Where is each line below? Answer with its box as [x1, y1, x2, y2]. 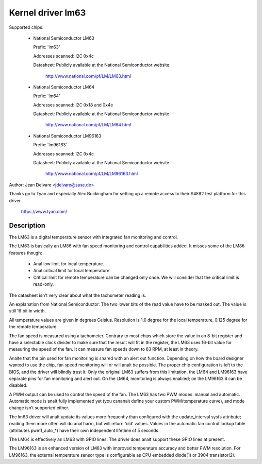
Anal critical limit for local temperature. [33, 268, 111, 274]
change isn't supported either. [9, 405, 69, 411]
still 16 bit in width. [9, 308, 46, 314]
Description [9, 221, 46, 229]
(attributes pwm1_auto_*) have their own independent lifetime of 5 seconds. [9, 428, 160, 433]
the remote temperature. [9, 324, 58, 330]
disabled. [9, 382, 28, 388]
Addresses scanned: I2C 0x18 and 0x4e [33, 102, 114, 108]
